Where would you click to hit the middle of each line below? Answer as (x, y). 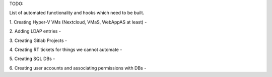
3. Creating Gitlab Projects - (38, 40)
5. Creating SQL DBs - (32, 59)
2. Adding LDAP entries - (35, 31)
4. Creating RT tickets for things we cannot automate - (66, 49)
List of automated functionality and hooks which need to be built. (77, 13)
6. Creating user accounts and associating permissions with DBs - (78, 68)
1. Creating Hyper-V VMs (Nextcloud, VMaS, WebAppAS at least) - (78, 22)
